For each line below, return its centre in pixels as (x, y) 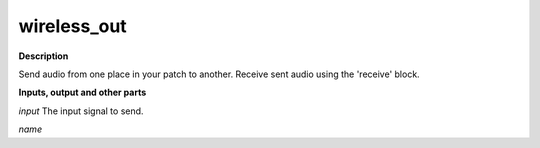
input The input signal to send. (81, 111)
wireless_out (72, 26)
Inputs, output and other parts (82, 92)
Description (43, 56)
